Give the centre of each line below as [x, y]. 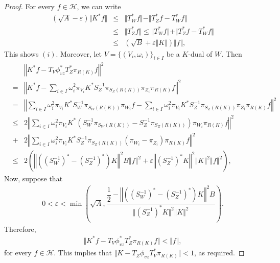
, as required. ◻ [219, 253]
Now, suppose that [33, 178]
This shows [21, 53]
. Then [232, 53]
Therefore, [20, 229]
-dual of [200, 53]
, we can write [99, 6]
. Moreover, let [79, 53]
